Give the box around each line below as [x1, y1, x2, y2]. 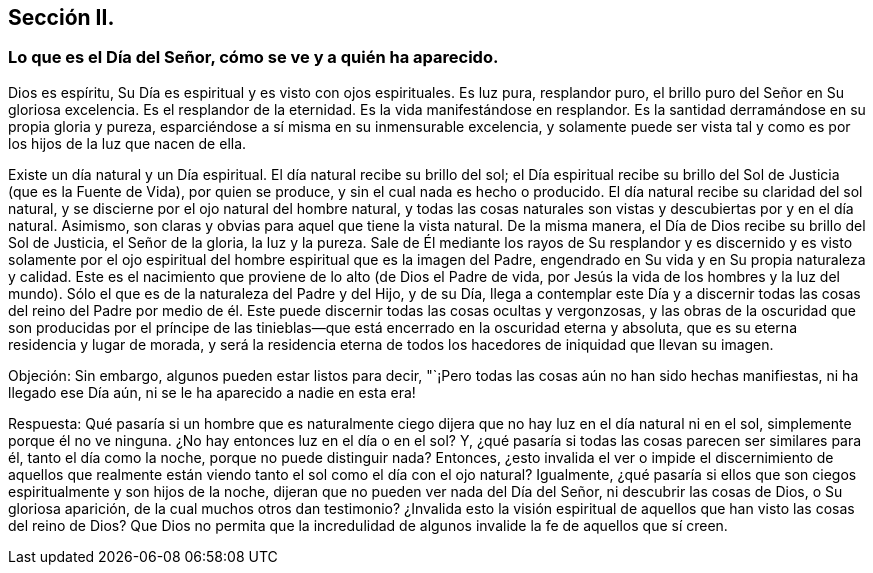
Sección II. [8, 5, 115, 30]
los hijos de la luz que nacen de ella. [8, 134, 247, 152]
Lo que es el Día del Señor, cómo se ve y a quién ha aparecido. [8, 47, 499, 68]
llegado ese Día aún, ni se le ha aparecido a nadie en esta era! [8, 383, 416, 401]
